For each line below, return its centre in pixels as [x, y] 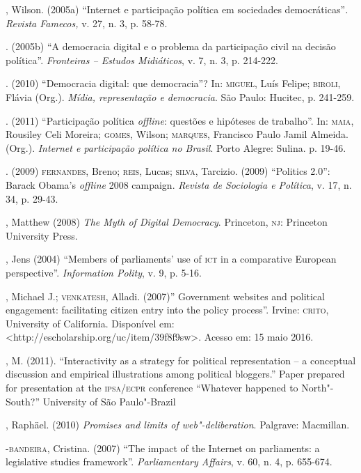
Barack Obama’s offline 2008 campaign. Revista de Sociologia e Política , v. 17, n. [179, 184]
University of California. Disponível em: [90, 323]
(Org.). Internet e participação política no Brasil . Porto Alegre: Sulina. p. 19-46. [176, 147]
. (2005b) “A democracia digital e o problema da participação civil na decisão [171, 46]
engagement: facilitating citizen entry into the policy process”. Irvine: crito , [167, 310]
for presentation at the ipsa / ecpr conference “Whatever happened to [152, 388]
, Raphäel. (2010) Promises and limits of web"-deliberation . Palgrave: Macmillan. [178, 425]
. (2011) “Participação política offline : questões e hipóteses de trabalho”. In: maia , [180, 120]
